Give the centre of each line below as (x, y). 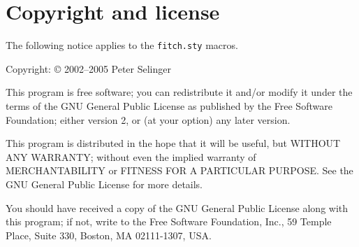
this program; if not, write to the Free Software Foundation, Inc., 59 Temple (169, 221)
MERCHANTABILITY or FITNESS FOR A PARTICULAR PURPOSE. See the (179, 170)
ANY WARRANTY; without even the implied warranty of (131, 156)
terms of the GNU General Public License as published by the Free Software (169, 105)
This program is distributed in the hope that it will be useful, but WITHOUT (173, 143)
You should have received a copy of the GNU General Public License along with (177, 207)
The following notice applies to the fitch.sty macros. (122, 45)
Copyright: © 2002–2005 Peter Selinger (88, 68)
